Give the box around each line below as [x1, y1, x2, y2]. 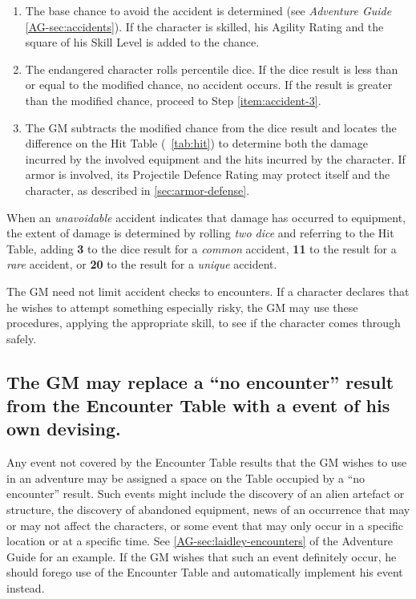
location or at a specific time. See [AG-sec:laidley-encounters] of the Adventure [6, 532, 393, 549]
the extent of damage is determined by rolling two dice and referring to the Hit [6, 225, 394, 241]
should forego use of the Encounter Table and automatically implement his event [6, 564, 403, 581]
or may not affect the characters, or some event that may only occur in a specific [6, 516, 404, 533]
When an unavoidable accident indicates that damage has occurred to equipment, [6, 208, 406, 225]
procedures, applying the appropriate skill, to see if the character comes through [6, 314, 401, 331]
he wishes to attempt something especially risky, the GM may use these [6, 298, 358, 315]
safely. [6, 330, 37, 346]
